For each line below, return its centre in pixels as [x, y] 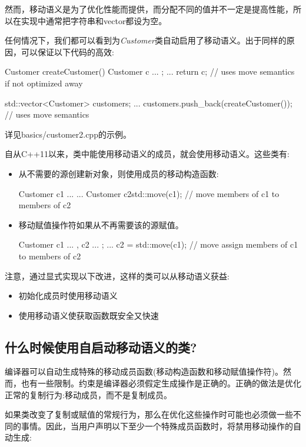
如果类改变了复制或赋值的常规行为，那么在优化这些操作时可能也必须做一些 [149, 414]
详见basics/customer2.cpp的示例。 [68, 134]
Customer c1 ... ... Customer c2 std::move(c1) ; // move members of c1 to [149, 193]
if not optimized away [44, 83]
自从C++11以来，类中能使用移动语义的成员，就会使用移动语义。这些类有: [147, 154]
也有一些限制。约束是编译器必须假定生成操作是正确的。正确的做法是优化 [161, 383]
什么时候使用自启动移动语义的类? [101, 347]
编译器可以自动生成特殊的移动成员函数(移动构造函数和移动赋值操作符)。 [144, 371]
